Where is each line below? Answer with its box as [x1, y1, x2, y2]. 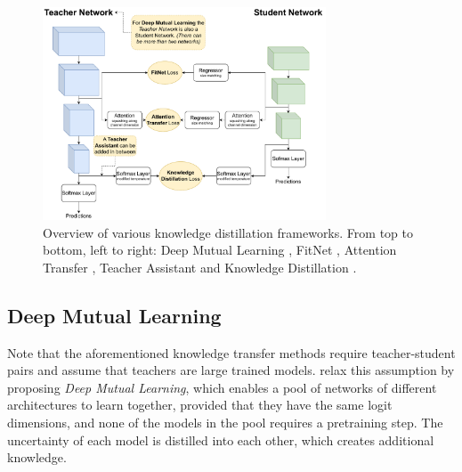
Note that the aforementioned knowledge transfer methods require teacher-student [7, 343, 456, 362]
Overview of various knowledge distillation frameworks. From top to [43, 223, 413, 241]
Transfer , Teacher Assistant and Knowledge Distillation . [43, 257, 357, 276]
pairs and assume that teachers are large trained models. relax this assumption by [7, 361, 455, 379]
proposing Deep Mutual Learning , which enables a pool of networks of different [7, 378, 437, 396]
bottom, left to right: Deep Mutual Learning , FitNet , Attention [43, 240, 397, 259]
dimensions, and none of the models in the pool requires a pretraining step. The [7, 413, 443, 432]
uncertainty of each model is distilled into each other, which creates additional [7, 430, 434, 449]
